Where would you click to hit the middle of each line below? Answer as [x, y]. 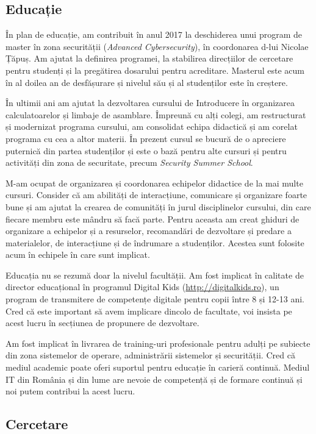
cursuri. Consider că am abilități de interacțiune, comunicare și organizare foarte [156, 195]
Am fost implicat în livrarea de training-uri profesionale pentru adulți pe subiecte [158, 343]
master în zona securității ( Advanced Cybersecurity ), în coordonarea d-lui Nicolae [157, 46]
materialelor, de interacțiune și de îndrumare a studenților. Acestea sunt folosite [155, 242]
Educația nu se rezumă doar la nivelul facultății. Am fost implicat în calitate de [155, 275]
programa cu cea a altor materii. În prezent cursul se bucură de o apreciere [146, 138]
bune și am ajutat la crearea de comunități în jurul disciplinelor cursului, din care [158, 206]
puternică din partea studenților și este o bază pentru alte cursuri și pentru [146, 150]
